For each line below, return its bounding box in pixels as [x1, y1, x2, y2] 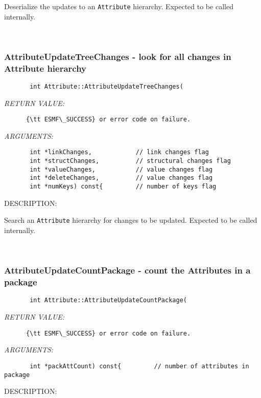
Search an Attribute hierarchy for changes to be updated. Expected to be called [4, 215, 257, 225]
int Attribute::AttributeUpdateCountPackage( [30, 297, 187, 304]
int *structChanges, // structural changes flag [30, 157, 231, 165]
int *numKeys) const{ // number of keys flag [30, 183, 217, 191]
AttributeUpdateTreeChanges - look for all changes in [4, 50, 231, 62]
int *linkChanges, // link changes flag [30, 149, 209, 156]
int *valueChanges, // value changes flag [30, 165, 213, 173]
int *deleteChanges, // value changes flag [30, 174, 213, 182]
